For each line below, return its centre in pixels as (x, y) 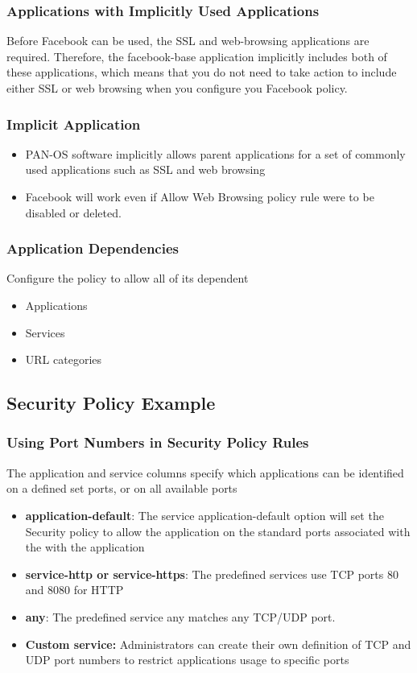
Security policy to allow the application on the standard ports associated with (218, 531)
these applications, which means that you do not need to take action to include (202, 72)
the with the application (85, 547)
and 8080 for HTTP (74, 590)
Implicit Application (74, 124)
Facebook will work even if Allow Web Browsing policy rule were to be (200, 196)
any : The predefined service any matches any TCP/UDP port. (180, 616)
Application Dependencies (93, 248)
